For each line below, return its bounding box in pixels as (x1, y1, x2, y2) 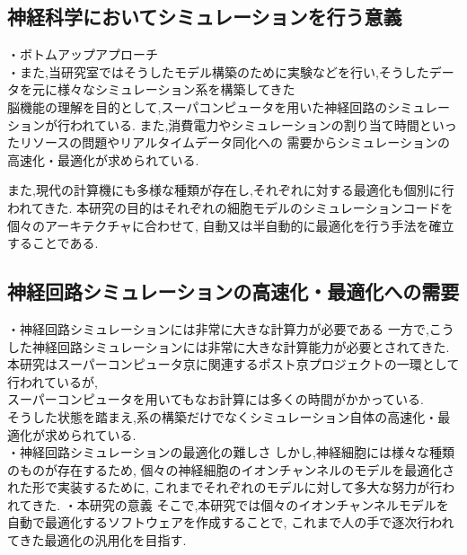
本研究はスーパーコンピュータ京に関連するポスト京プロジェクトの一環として (7, 355, 460, 374)
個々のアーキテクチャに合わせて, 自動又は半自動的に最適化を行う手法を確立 (7, 216, 454, 234)
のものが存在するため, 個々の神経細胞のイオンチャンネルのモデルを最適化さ (7, 460, 455, 479)
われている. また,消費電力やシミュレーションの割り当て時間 (69, 115, 419, 134)
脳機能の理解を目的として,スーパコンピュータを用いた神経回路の (7, 97, 388, 116)
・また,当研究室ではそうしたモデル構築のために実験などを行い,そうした (7, 62, 429, 81)
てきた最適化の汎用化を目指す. (7, 531, 187, 550)
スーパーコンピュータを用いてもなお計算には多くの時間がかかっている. (7, 390, 424, 409)
